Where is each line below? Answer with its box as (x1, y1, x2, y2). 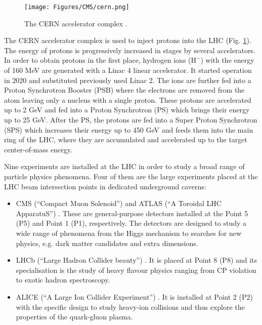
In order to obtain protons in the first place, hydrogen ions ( (4, 55, 191, 65)
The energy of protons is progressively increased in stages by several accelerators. (4, 45, 255, 55)
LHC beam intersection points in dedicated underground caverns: (4, 181, 206, 191)
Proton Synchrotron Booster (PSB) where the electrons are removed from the (4, 85, 245, 95)
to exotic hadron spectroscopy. (16, 274, 110, 285)
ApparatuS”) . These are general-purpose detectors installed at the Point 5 (16, 208, 248, 218)
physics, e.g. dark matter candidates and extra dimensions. (16, 237, 198, 248)
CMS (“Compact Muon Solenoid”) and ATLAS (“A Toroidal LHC (16, 198, 222, 209)
